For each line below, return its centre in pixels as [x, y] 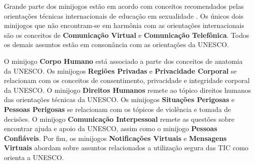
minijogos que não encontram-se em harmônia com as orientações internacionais [124, 25]
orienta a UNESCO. [34, 157]
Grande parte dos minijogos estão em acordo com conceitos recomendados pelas [124, 6]
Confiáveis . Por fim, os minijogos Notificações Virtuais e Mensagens [115, 138]
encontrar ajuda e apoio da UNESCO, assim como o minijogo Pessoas [111, 128]
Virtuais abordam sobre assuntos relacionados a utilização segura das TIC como [126, 148]
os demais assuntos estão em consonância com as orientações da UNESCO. [116, 44]
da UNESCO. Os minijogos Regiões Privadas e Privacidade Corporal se [120, 70]
